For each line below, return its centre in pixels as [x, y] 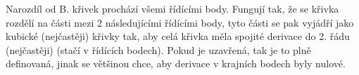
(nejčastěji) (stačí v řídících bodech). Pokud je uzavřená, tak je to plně [158, 49]
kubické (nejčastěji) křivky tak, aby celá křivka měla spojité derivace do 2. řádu [178, 36]
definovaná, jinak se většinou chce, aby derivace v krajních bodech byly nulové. [176, 63]
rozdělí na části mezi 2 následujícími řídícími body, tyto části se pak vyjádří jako [180, 22]
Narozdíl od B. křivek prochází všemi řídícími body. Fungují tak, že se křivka [172, 8]
